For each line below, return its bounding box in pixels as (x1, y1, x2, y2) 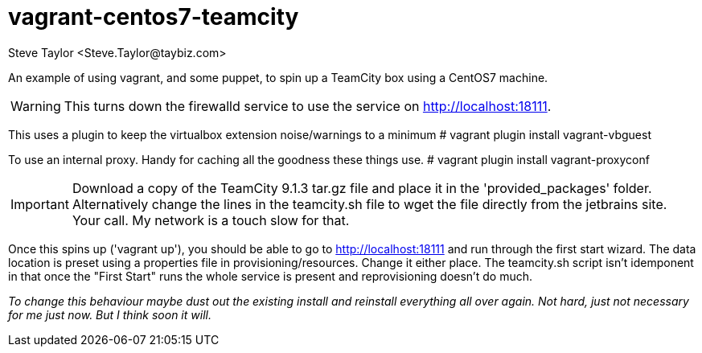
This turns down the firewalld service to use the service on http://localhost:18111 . (64, 97, 552, 114)
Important (10, 195, 69, 212)
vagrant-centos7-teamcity (8, 3, 299, 31)
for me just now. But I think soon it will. (8, 307, 211, 322)
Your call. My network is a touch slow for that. (72, 211, 350, 228)
